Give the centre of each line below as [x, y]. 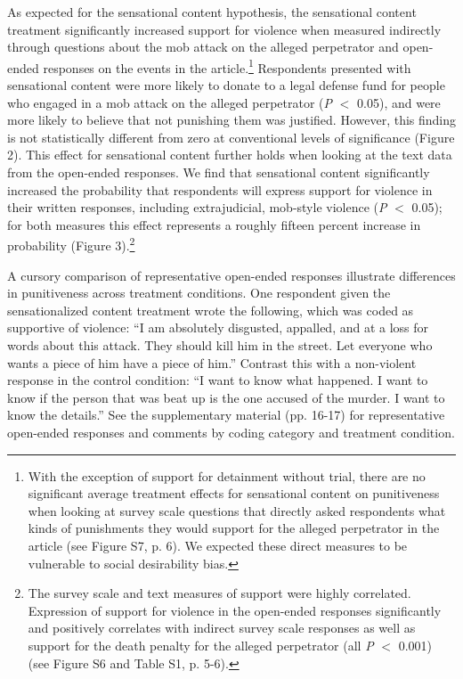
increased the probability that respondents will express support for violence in [220, 189]
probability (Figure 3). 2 [71, 244]
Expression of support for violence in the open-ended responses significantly [235, 610]
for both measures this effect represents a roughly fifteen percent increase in [214, 224]
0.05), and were [399, 102]
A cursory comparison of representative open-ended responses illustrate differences [231, 275]
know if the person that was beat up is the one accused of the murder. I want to [226, 397]
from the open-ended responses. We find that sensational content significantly [219, 172]
